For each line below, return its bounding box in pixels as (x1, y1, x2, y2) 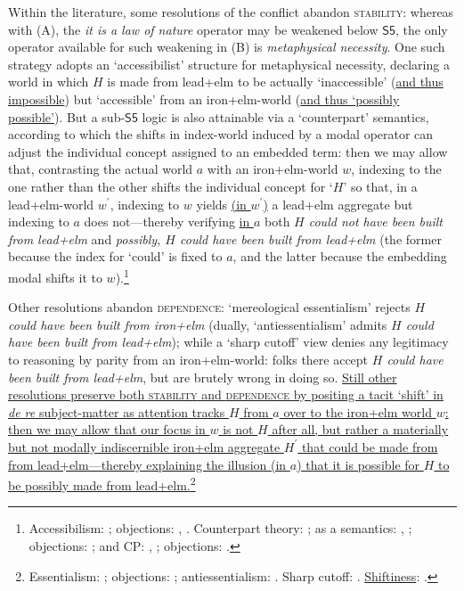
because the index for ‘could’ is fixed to (8, 247, 223, 266)
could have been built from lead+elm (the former (179, 229, 442, 248)
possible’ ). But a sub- (8, 107, 126, 126)
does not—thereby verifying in (84, 212, 250, 231)
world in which (8, 72, 89, 91)
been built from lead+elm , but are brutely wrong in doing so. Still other (8, 367, 397, 386)
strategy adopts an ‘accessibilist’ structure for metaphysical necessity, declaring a (8, 54, 450, 73)
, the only (395, 20, 448, 38)
